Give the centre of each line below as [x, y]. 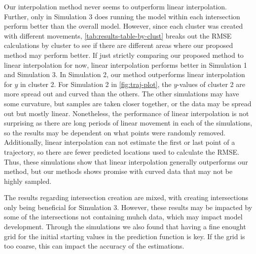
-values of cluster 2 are [211, 84]
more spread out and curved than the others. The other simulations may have [122, 94]
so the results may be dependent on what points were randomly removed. [115, 132]
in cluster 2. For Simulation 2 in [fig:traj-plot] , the [96, 84]
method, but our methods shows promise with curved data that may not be [118, 171]
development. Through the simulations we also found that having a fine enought [125, 227]
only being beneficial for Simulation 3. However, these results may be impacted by [128, 207]
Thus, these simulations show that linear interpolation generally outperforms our [126, 161]
